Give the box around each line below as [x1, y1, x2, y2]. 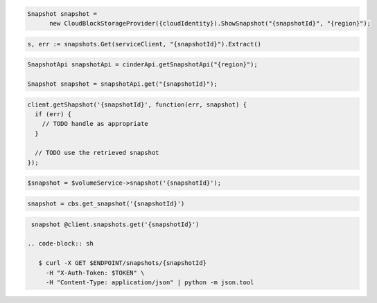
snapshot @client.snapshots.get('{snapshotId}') [31, 220, 200, 228]
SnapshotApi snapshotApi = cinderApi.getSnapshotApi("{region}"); [27, 61, 258, 68]
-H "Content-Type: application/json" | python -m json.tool [45, 278, 254, 286]
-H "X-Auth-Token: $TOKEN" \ [45, 268, 145, 277]
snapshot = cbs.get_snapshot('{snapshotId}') [27, 200, 185, 208]
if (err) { [35, 110, 72, 118]
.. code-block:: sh [27, 239, 94, 248]
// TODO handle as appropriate [42, 120, 148, 128]
